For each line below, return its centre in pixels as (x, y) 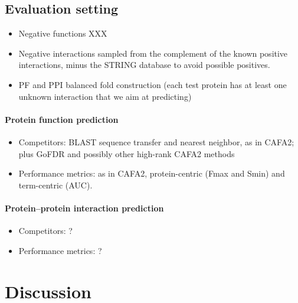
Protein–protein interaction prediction (84, 208)
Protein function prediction (62, 119)
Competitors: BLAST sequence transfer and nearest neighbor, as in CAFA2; (156, 141)
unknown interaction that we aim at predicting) (105, 96)
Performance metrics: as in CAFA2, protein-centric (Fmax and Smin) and (152, 173)
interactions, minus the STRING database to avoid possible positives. (144, 65)
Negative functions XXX (63, 33)
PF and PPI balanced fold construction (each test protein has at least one (153, 84)
